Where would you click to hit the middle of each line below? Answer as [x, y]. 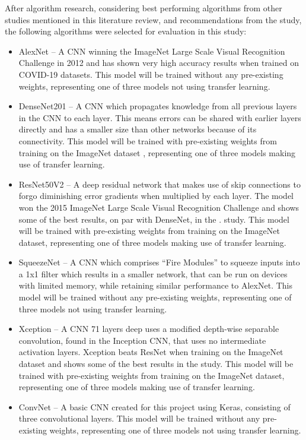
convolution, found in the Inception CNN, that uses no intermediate [142, 340]
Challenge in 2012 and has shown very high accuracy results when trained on [159, 63]
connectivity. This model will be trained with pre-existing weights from [148, 140]
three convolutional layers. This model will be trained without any [139, 418]
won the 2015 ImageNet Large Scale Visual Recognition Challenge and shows [159, 207]
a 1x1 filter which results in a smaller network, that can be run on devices [153, 273]
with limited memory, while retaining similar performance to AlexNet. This [155, 285]
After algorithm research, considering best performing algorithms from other [144, 8]
